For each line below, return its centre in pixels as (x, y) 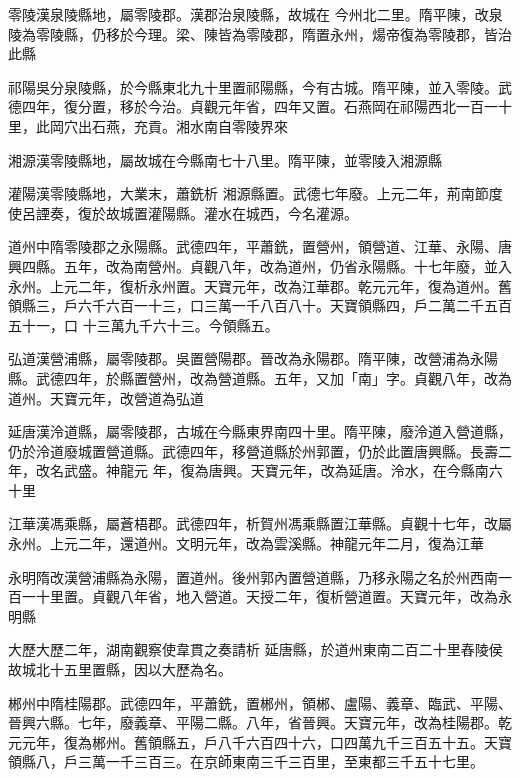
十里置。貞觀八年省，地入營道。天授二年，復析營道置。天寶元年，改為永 (273, 596)
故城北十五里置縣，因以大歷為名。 (120, 669)
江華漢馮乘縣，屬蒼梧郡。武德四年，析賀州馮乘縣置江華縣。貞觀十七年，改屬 (260, 523)
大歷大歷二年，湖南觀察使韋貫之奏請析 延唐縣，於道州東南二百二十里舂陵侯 (255, 649)
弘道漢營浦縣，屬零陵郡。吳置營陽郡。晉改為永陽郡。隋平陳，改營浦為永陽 (253, 358)
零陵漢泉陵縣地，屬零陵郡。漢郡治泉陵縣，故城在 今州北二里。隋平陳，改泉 (255, 14)
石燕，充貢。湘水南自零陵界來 (189, 125)
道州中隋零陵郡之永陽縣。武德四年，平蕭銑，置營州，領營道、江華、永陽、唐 (260, 246)
